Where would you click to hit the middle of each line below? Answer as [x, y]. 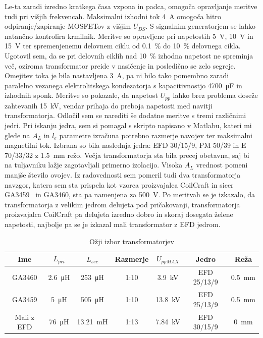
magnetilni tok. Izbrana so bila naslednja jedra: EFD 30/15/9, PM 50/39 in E [125, 145]
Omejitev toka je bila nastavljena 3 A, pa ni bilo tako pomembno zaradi [117, 75]
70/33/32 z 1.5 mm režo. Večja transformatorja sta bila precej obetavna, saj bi [127, 155]
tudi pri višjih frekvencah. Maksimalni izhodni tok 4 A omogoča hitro [113, 16]
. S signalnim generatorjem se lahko [201, 26]
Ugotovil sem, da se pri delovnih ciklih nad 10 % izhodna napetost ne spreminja [129, 55]
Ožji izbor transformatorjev [132, 241]
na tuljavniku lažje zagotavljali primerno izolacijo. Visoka [94, 165]
